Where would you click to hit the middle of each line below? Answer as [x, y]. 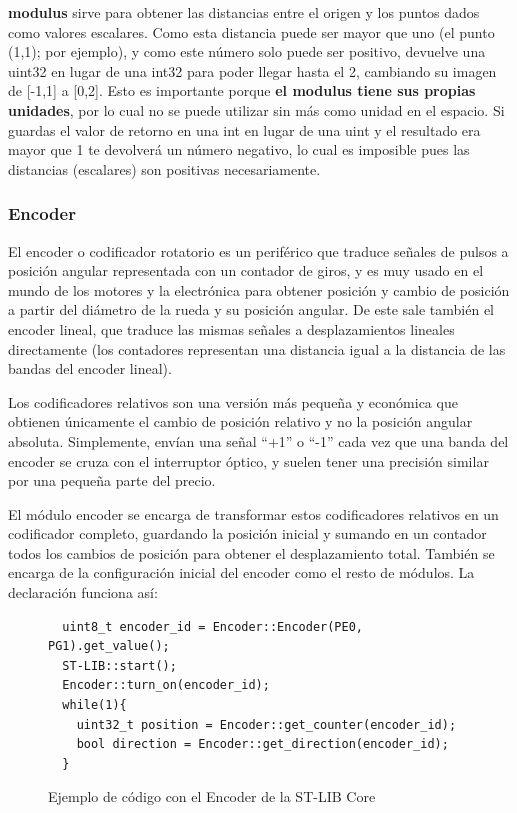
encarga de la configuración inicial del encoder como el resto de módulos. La [241, 572]
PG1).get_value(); [109, 646]
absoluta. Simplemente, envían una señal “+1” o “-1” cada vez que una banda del [258, 440]
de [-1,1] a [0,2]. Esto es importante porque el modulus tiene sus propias [242, 90]
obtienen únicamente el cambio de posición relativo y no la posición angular [240, 421]
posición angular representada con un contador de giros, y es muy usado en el [246, 270]
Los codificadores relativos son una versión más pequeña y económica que [233, 401]
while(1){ [94, 705]
